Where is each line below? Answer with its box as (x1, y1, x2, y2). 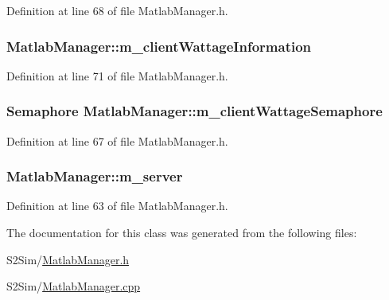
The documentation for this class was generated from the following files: (6, 224, 357, 241)
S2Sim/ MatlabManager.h (6, 251, 130, 267)
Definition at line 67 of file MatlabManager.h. (6, 132, 228, 149)
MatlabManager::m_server (6, 166, 183, 186)
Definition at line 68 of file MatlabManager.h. (6, 2, 228, 18)
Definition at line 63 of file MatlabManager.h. (6, 197, 228, 214)
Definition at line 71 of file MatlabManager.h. (6, 67, 228, 84)
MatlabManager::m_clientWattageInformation (6, 36, 312, 56)
